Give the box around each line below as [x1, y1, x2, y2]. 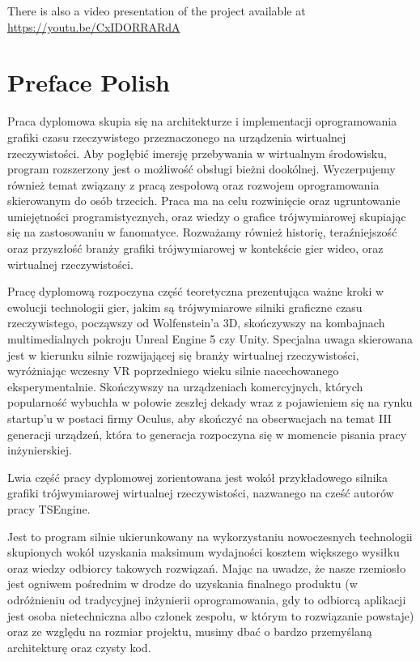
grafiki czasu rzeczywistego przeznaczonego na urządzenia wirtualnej [7, 128, 346, 145]
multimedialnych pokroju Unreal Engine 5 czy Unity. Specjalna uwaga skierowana [7, 330, 413, 348]
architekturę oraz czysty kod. [7, 638, 151, 655]
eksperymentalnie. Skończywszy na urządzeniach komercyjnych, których [7, 377, 363, 394]
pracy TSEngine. [7, 500, 91, 517]
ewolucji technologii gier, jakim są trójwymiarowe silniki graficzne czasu [7, 298, 363, 315]
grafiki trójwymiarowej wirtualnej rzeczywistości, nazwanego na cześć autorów [7, 484, 394, 501]
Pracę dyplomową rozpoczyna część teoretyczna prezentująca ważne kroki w [7, 283, 384, 300]
